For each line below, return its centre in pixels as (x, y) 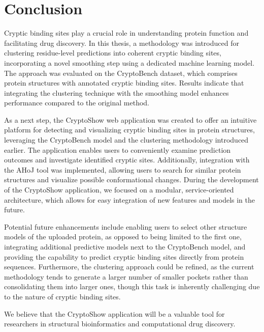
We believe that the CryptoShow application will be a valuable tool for (114, 313)
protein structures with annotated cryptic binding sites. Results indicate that (124, 83)
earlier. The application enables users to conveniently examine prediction (118, 149)
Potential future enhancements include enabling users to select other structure (126, 226)
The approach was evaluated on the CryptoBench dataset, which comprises (121, 73)
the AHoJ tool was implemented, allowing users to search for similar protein (123, 169)
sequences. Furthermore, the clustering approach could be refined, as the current (129, 267)
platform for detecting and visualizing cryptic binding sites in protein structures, (129, 130)
